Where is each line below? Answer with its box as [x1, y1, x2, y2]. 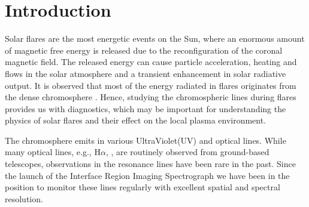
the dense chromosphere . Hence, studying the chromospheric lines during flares [5, 91, 296, 103]
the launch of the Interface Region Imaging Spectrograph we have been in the [5, 169, 290, 181]
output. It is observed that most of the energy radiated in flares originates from [5, 79, 296, 91]
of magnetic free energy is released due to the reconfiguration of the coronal [5, 44, 283, 56]
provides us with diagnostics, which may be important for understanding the [5, 102, 286, 115]
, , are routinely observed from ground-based [105, 146, 269, 158]
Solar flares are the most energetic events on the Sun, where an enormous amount [5, 32, 305, 45]
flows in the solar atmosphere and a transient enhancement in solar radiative [5, 67, 286, 79]
